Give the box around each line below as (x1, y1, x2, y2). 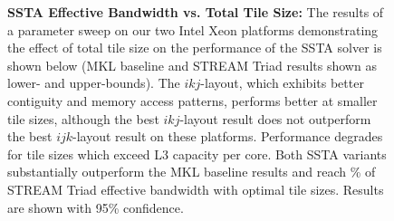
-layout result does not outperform (179, 109, 371, 128)
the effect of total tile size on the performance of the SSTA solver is (7, 38, 382, 57)
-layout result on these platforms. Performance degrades (72, 127, 383, 146)
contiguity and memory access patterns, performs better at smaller (7, 91, 378, 110)
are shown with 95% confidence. (7, 197, 184, 216)
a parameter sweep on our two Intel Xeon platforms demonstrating (7, 20, 379, 39)
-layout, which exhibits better (200, 73, 364, 92)
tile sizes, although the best (7, 109, 159, 128)
